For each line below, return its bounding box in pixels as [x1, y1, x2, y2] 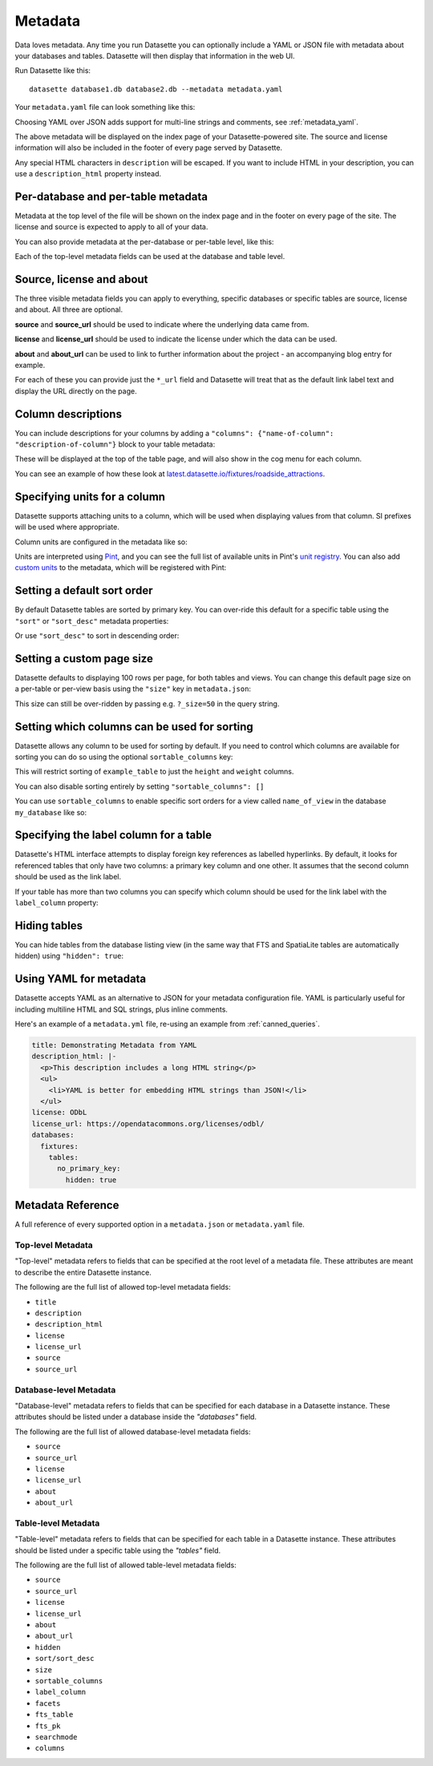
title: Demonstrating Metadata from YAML [31, 1041, 197, 1049]
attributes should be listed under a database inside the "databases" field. [14, 1412, 257, 1422]
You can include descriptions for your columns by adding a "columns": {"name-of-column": [14, 428, 334, 438]
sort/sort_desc [34, 1654, 95, 1663]
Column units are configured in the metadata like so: [14, 537, 188, 547]
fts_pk [34, 1721, 61, 1731]
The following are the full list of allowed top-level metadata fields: [14, 1283, 232, 1292]
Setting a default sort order [14, 584, 153, 597]
